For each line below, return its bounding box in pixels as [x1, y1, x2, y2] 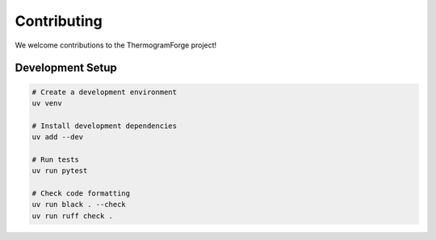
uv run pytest [31, 166, 88, 176]
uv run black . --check [31, 200, 127, 209]
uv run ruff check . [31, 211, 113, 221]
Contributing [15, 12, 103, 30]
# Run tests [31, 155, 80, 164]
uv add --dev [31, 133, 84, 142]
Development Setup [15, 61, 117, 75]
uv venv [31, 98, 62, 108]
